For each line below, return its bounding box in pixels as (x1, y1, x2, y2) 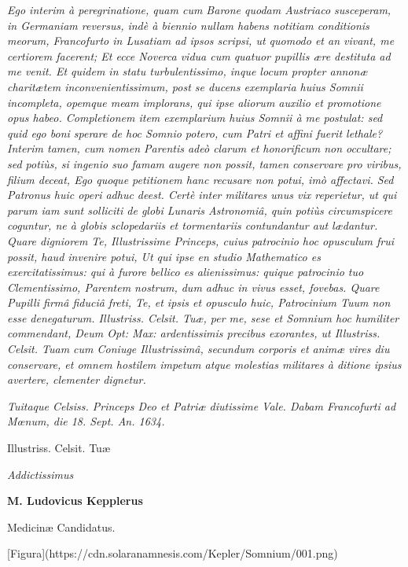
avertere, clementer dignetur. (7, 371, 146, 388)
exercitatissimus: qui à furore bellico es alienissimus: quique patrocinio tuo (7, 263, 364, 280)
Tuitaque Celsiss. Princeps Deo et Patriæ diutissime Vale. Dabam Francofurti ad (7, 397, 396, 414)
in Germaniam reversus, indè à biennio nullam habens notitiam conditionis (7, 17, 369, 33)
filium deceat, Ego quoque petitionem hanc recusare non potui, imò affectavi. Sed (7, 171, 394, 187)
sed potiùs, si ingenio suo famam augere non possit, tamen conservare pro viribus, (7, 155, 402, 171)
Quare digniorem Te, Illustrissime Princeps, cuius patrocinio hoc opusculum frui (7, 232, 394, 249)
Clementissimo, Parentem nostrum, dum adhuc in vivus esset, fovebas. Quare (7, 278, 380, 295)
